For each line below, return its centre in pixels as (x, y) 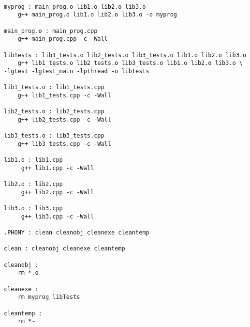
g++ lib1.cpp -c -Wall (58, 168)
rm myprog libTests (49, 297)
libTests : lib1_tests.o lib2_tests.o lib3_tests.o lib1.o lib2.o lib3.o (125, 55)
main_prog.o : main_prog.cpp (51, 31)
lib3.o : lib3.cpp (33, 209)
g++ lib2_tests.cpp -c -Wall (64, 119)
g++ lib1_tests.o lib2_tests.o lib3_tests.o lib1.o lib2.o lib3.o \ (130, 63)
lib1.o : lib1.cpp (33, 160)
